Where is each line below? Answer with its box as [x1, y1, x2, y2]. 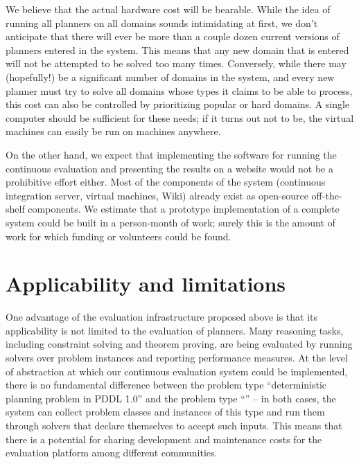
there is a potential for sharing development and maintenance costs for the [6, 431, 322, 446]
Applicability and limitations [6, 269, 286, 298]
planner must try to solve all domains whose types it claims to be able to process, [6, 83, 353, 98]
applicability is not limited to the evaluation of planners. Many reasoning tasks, [6, 323, 344, 337]
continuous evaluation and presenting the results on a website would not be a [6, 161, 333, 175]
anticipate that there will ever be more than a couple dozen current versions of [6, 29, 340, 44]
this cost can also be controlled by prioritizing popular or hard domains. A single [6, 97, 350, 111]
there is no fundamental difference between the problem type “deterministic [6, 377, 327, 392]
